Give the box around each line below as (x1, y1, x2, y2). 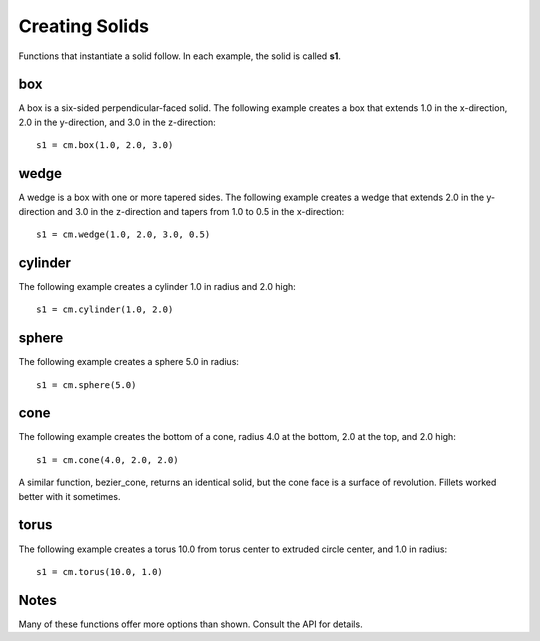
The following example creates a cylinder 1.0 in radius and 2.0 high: (18, 280, 297, 292)
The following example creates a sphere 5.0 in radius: (18, 356, 240, 368)
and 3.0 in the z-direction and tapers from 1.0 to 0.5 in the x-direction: (56, 205, 345, 217)
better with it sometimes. (18, 490, 121, 502)
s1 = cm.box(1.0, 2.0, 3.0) (36, 140, 174, 151)
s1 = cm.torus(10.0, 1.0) (36, 566, 164, 577)
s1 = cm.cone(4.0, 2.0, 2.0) (36, 454, 179, 465)
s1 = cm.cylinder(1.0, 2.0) (36, 304, 174, 315)
